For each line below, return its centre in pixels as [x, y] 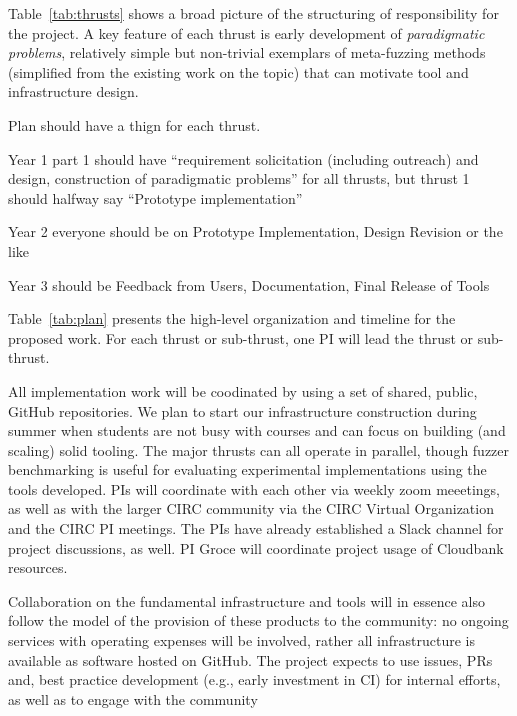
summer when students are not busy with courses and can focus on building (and [257, 430]
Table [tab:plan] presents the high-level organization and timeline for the [232, 318]
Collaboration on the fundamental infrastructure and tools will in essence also [246, 600]
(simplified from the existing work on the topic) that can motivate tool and [238, 71]
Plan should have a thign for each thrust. [134, 124]
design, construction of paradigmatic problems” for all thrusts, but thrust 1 [239, 178]
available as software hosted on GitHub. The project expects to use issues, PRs [250, 659]
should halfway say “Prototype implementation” [155, 197]
